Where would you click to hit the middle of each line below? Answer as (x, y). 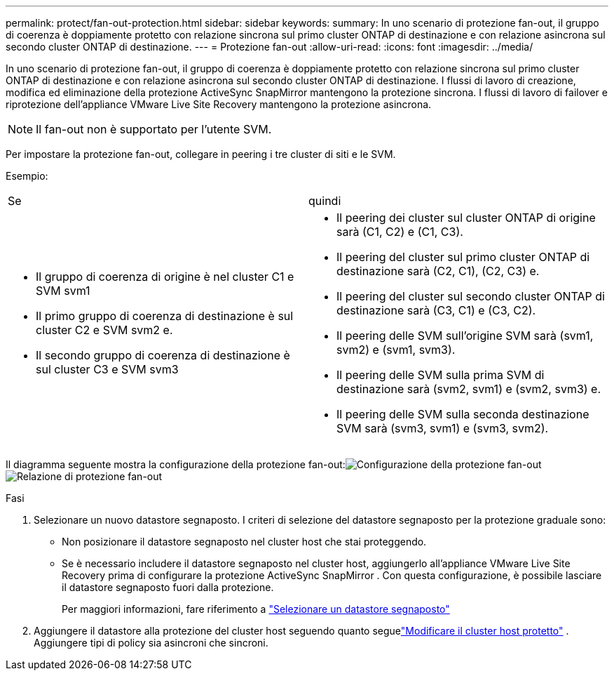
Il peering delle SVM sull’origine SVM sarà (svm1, (465, 336)
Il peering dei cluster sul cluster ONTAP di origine (466, 218)
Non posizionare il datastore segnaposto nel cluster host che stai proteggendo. (244, 542)
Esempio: (27, 176)
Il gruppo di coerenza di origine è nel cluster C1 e (165, 277)
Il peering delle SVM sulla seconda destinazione (463, 414)
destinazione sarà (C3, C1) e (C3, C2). (436, 310)
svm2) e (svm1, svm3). (396, 350)
